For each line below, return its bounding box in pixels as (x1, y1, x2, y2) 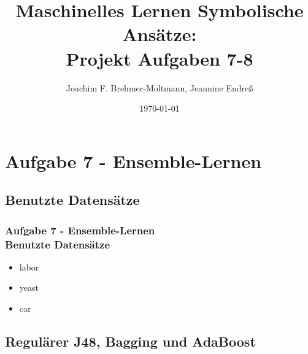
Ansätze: (122, 21, 197, 47)
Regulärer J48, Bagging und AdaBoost (5, 331, 256, 350)
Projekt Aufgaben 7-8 (66, 45, 253, 71)
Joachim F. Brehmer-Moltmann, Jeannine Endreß (66, 81, 253, 94)
